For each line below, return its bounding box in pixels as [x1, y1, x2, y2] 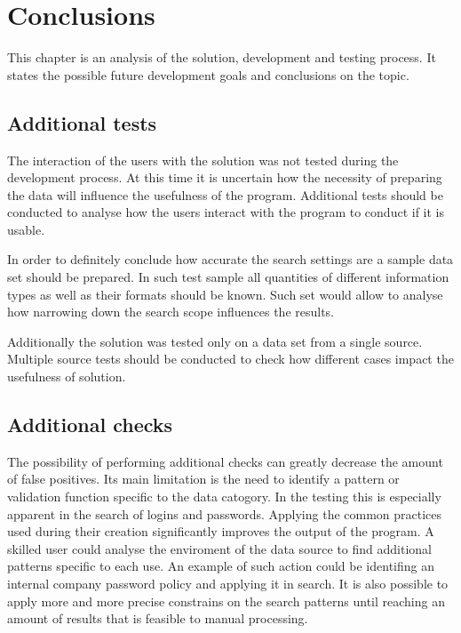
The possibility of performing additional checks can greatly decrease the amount [7, 452, 443, 470]
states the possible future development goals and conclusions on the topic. [7, 65, 409, 84]
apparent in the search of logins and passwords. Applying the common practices [7, 504, 442, 523]
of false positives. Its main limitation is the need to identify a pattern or [7, 469, 400, 488]
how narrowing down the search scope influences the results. [7, 302, 335, 321]
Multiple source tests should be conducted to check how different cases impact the [7, 349, 454, 368]
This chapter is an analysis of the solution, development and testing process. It [7, 48, 436, 67]
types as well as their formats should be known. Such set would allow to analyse [7, 284, 443, 303]
